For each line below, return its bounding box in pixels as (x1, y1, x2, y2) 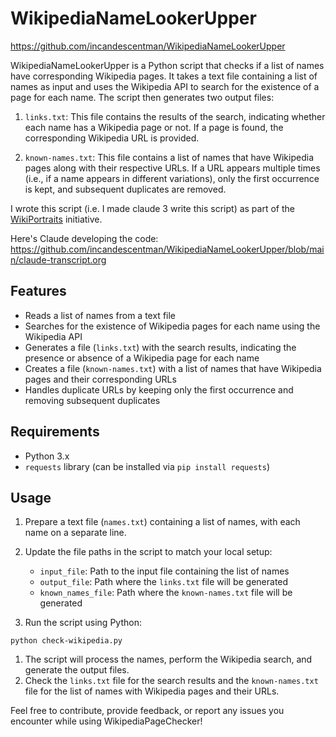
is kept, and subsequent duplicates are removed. (24, 183, 227, 195)
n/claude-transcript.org (10, 253, 107, 266)
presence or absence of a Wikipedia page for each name (24, 352, 260, 364)
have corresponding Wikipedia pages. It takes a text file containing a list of (10, 70, 318, 82)
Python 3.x (24, 450, 70, 462)
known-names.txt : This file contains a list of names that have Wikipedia (24, 151, 314, 163)
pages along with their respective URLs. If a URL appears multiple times (24, 162, 321, 174)
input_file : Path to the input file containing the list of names (39, 565, 290, 577)
